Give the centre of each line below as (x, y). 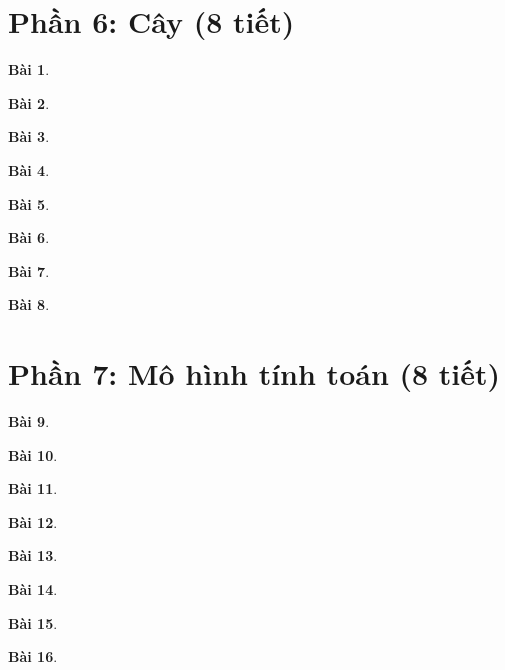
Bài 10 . (33, 454)
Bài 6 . (29, 237)
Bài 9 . (29, 421)
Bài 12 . (33, 521)
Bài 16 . (33, 656)
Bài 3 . (29, 136)
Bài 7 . (29, 270)
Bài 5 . (29, 203)
